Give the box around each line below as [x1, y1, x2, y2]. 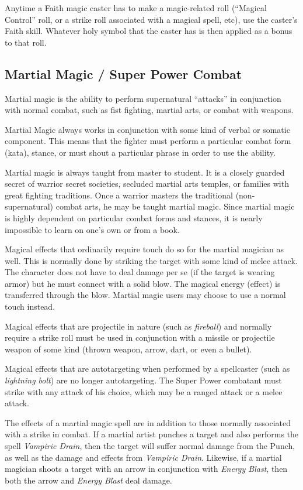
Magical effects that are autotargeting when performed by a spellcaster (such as [5, 362, 290, 375]
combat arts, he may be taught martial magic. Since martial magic [55, 200, 295, 213]
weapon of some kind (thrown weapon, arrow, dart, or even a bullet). [5, 342, 252, 355]
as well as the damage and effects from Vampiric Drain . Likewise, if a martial [5, 451, 282, 463]
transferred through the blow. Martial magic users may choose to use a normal [5, 289, 286, 301]
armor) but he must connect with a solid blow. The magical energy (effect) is [5, 277, 281, 289]
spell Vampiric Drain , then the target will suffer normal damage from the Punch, [5, 440, 295, 452]
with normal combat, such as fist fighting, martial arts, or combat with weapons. [5, 104, 294, 116]
